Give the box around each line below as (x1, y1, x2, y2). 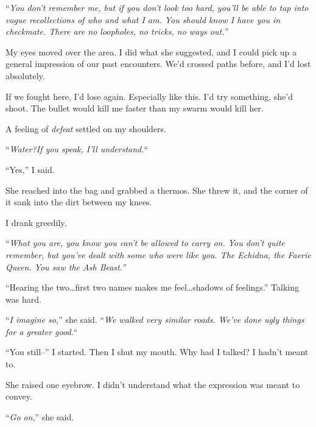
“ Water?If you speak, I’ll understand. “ (5, 143, 149, 155)
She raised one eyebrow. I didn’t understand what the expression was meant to (5, 378, 300, 390)
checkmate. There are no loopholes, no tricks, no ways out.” (5, 25, 228, 38)
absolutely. (5, 69, 45, 82)
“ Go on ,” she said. (5, 410, 74, 423)
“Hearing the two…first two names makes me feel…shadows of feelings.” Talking (5, 281, 300, 294)
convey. (5, 390, 32, 403)
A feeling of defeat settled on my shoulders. (5, 122, 166, 135)
